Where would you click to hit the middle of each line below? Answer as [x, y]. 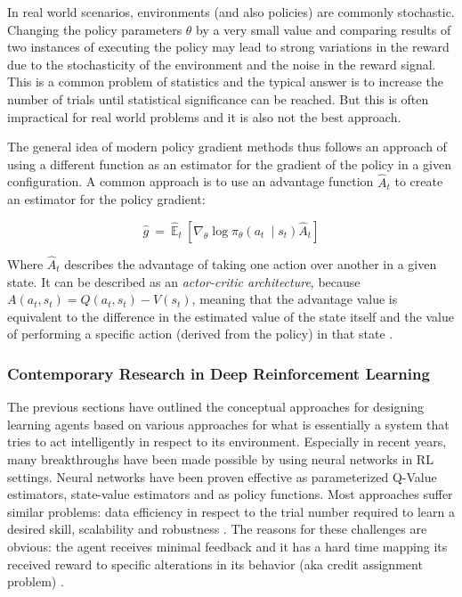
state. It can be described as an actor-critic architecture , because [184, 281]
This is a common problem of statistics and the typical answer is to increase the [225, 82]
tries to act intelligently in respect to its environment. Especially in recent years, [227, 442]
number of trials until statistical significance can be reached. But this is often [218, 98]
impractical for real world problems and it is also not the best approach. [204, 116]
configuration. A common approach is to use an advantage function [190, 181]
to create [419, 181]
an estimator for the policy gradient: [106, 199]
